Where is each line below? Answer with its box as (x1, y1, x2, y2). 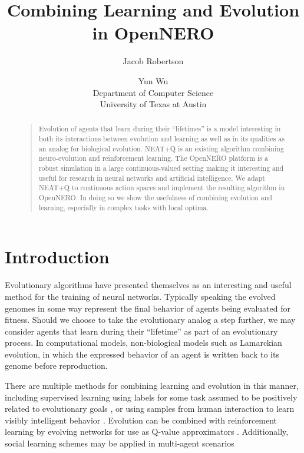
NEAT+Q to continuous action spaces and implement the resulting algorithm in (38, 183, 285, 193)
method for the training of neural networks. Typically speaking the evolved (5, 290, 276, 302)
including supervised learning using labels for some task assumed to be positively (5, 391, 298, 403)
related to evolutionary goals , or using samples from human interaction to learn (5, 402, 295, 415)
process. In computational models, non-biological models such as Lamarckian (5, 336, 282, 349)
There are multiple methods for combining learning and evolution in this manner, (5, 379, 299, 392)
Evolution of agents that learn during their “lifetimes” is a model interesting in (38, 124, 281, 134)
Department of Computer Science (92, 86, 214, 98)
